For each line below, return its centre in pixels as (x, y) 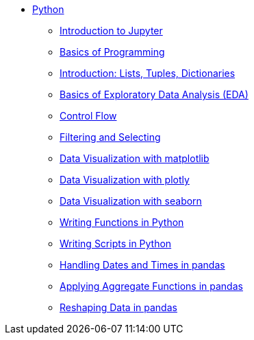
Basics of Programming (112, 52)
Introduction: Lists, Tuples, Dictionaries (148, 73)
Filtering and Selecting (110, 137)
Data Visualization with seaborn (131, 201)
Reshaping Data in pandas (118, 307)
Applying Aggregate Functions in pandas (151, 286)
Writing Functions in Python (122, 222)
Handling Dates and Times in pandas (142, 265)
